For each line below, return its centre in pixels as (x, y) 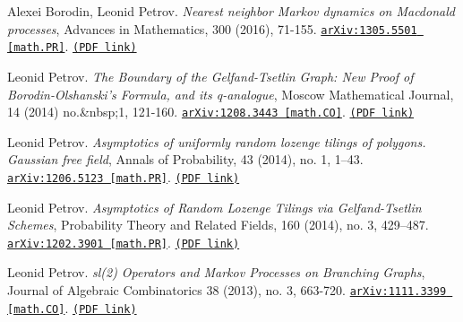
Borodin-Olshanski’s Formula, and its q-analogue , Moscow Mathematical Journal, (231, 94)
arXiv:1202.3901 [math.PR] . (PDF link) (124, 242)
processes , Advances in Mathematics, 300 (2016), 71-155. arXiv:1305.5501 (212, 28)
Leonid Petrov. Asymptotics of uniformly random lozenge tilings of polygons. (217, 141)
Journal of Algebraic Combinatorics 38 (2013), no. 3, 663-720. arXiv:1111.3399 (227, 290)
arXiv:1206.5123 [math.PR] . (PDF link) (124, 176)
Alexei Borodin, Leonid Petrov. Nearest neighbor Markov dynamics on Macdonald (231, 11)
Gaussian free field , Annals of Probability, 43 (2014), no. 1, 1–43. (185, 159)
